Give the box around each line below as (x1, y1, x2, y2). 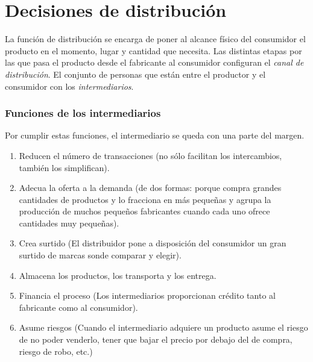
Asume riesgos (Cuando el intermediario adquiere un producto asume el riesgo (19, 321, 308, 334)
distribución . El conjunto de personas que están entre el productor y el (5, 67, 266, 80)
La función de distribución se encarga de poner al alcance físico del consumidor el (5, 33, 306, 45)
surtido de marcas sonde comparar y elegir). (19, 249, 182, 261)
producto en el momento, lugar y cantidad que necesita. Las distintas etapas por (5, 44, 302, 57)
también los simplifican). (19, 161, 110, 173)
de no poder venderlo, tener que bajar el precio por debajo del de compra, (19, 333, 292, 346)
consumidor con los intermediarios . (5, 80, 134, 92)
